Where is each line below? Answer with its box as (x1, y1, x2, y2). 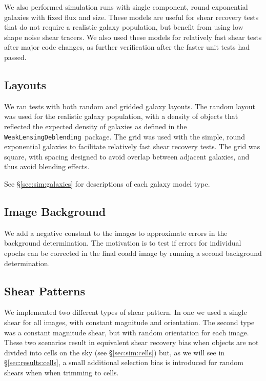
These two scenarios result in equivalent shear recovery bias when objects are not (4, 337, 259, 348)
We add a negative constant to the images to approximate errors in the (4, 227, 228, 238)
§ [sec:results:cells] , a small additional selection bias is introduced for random (4, 357, 243, 368)
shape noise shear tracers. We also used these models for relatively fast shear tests (4, 31, 262, 42)
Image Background (4, 203, 106, 219)
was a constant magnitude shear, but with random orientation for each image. (4, 327, 249, 337)
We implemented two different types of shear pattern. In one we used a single (4, 307, 247, 317)
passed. (4, 51, 27, 62)
